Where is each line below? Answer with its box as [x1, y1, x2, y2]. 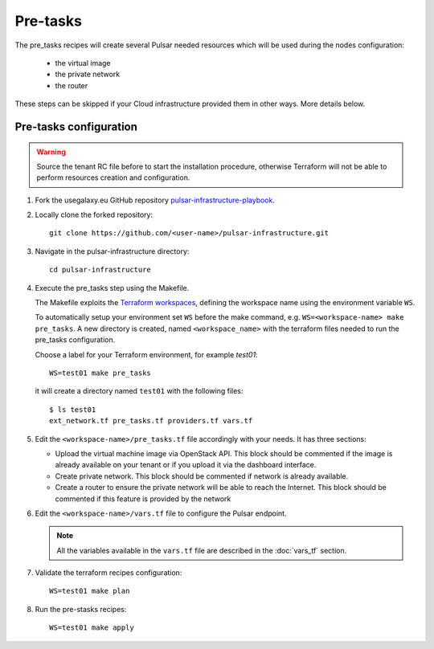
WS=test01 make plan [49, 586, 130, 596]
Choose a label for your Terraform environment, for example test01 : [35, 349, 258, 359]
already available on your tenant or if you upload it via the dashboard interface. [55, 460, 317, 470]
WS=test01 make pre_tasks [49, 368, 152, 378]
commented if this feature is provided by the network [55, 494, 231, 504]
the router [55, 80, 88, 90]
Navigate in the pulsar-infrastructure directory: [35, 246, 190, 256]
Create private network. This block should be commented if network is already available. [55, 471, 349, 481]
